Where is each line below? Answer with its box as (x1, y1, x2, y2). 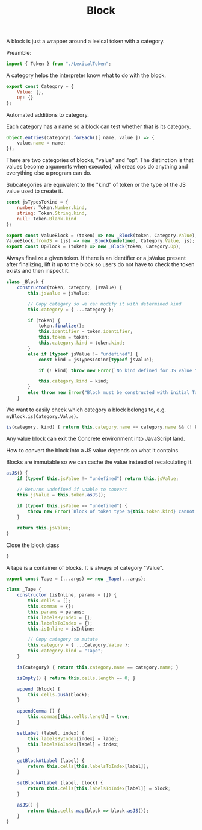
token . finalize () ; (38, 323, 85, 329)
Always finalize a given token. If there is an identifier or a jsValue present (6, 254, 186, 262)
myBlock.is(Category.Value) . (6, 412, 78, 419)
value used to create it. (6, 187, 63, 195)
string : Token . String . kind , (17, 210, 87, 216)
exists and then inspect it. (6, 267, 70, 275)
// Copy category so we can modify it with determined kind (28, 301, 182, 307)
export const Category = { (6, 84, 74, 90)
